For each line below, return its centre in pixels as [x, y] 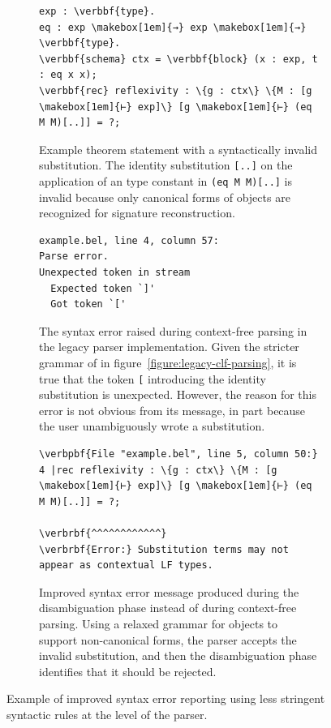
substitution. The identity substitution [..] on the [166, 165]
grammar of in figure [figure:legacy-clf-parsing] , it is [168, 362]
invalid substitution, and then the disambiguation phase [178, 655]
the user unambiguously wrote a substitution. [152, 426]
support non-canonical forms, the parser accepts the [168, 639]
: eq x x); [68, 75]
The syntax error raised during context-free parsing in [173, 330]
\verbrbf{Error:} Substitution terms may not [164, 549]
